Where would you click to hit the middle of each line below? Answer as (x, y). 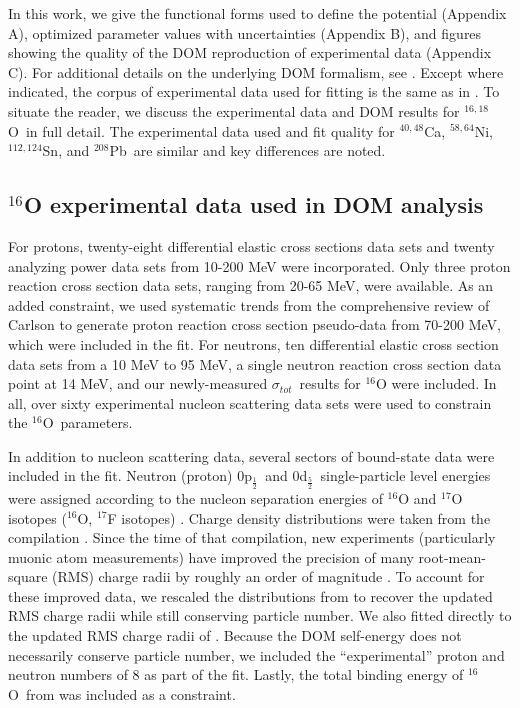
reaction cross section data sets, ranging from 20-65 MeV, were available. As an (251, 285)
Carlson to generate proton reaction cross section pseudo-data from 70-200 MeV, (254, 324)
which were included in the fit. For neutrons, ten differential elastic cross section (253, 343)
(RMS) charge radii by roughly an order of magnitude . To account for (268, 576)
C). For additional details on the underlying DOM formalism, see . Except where (256, 71)
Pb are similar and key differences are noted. (247, 150)
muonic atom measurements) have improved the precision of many (211, 556)
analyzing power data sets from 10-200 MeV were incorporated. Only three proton (259, 265)
